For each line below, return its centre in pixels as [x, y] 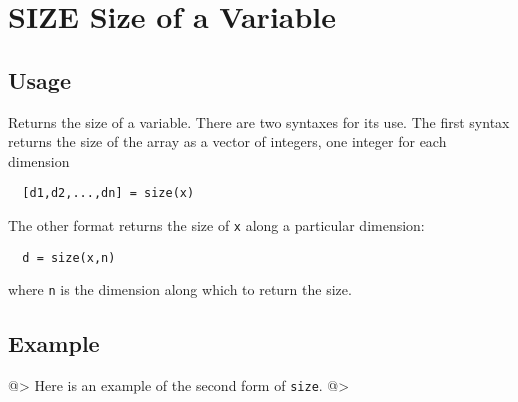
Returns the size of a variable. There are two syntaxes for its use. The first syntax [259, 121]
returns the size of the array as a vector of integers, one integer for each [227, 141]
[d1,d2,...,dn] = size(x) [108, 193]
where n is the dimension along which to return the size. [180, 289]
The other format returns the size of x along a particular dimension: [216, 225]
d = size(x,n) [69, 257]
